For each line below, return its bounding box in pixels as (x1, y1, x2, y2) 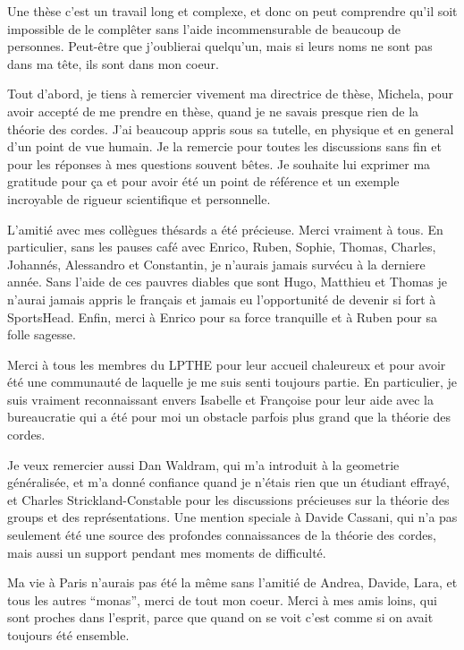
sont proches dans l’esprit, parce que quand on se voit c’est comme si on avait (7, 608, 434, 627)
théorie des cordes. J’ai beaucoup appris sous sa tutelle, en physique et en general (7, 119, 454, 138)
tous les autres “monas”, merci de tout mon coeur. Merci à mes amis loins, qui (7, 590, 437, 609)
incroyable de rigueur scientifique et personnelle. (7, 189, 271, 208)
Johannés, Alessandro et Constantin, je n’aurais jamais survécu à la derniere (7, 254, 426, 273)
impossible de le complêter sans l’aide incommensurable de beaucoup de (7, 19, 401, 38)
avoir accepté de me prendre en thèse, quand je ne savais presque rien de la (7, 101, 419, 120)
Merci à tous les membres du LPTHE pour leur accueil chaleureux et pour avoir (7, 355, 446, 373)
